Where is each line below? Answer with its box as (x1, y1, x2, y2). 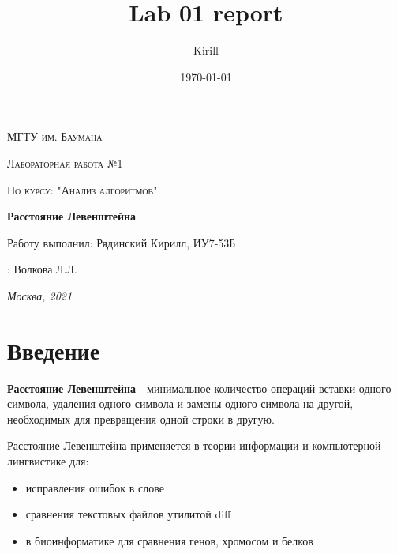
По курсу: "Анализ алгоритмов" (7, 181, 158, 198)
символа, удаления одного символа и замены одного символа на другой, (7, 395, 354, 412)
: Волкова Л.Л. (7, 261, 77, 277)
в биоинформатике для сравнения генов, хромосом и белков (25, 532, 313, 548)
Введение (7, 334, 100, 366)
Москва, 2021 (7, 287, 73, 303)
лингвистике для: (7, 452, 89, 469)
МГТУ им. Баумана (7, 128, 103, 145)
